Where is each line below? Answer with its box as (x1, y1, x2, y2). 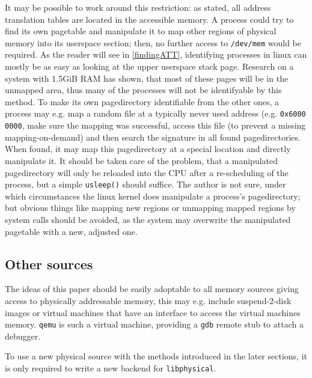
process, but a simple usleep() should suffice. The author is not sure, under (5, 178, 286, 191)
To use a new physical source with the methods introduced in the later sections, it (5, 350, 307, 362)
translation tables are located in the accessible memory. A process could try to (5, 13, 294, 25)
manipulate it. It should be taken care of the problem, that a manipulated (5, 154, 278, 166)
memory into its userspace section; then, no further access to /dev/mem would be (5, 36, 302, 49)
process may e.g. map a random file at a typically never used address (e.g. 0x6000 (5, 107, 306, 120)
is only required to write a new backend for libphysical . (5, 361, 216, 374)
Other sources (5, 254, 93, 273)
